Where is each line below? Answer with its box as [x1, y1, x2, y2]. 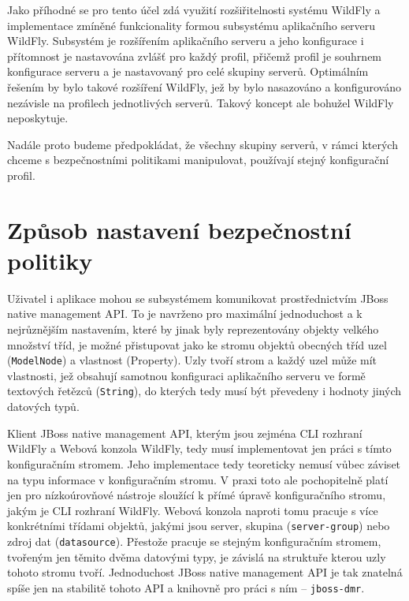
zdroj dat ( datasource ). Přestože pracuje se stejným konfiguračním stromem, [7, 532, 381, 549]
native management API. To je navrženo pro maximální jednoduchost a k [7, 305, 363, 322]
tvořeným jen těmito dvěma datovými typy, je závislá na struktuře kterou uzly [7, 548, 386, 565]
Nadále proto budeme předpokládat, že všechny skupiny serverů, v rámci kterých [7, 136, 398, 152]
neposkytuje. [7, 110, 69, 126]
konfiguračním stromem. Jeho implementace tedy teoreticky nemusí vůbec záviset [7, 455, 401, 472]
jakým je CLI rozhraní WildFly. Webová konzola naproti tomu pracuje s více [7, 502, 378, 518]
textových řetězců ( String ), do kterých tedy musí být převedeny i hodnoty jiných [7, 383, 402, 399]
